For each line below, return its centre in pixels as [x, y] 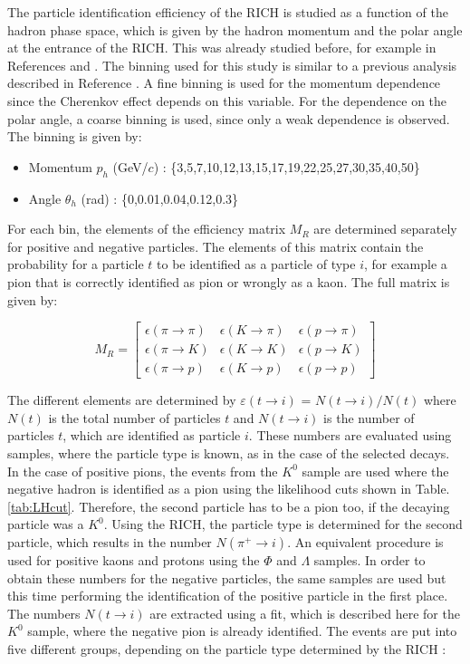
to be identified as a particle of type [256, 264]
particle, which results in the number [110, 541]
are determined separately [385, 229]
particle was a [46, 524]
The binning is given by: [75, 136]
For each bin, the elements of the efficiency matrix [147, 229]
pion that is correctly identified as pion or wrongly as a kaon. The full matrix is [229, 281]
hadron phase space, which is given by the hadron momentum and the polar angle [235, 29]
